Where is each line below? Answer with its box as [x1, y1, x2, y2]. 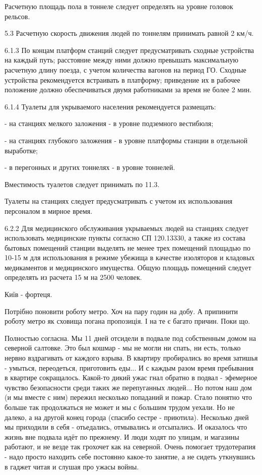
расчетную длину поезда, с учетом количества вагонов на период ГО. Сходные [5, 64, 246, 75]
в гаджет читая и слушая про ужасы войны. [5, 461, 139, 471]
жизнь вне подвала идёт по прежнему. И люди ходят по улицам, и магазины [5, 431, 239, 442]
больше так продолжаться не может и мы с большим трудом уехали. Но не [5, 402, 235, 412]
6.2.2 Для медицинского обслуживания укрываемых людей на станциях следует [5, 222, 248, 233]
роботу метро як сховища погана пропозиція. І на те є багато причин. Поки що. [5, 316, 250, 326]
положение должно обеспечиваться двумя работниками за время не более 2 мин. [5, 84, 252, 95]
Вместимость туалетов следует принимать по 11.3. [5, 179, 160, 189]
